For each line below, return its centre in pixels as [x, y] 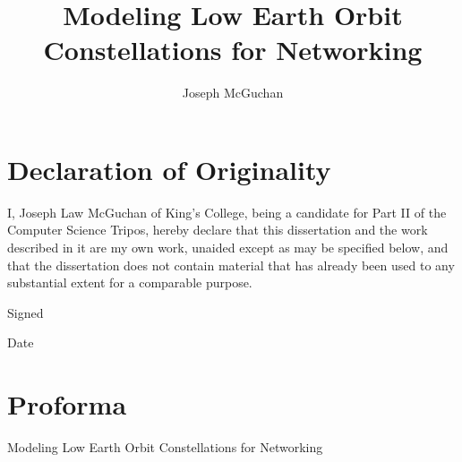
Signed [26, 312]
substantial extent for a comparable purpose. [130, 282]
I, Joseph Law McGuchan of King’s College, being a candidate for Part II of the [227, 212]
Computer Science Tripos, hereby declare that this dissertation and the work [218, 230]
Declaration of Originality [169, 169]
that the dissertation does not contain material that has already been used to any [231, 265]
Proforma [67, 404]
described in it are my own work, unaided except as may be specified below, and [228, 248]
